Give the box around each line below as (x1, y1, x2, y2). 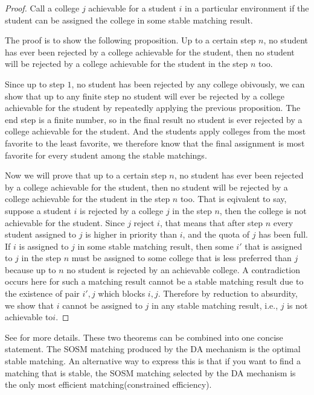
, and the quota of (182, 228, 250, 241)
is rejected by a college (80, 204, 164, 216)
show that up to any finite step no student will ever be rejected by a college (5, 89, 285, 102)
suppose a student (5, 204, 71, 216)
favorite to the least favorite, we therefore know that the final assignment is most (5, 136, 305, 149)
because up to (5, 263, 56, 276)
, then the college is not (219, 204, 307, 216)
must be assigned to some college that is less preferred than (71, 251, 292, 264)
